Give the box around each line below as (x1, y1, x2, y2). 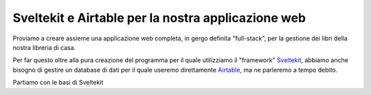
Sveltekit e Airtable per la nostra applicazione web (12, 10, 306, 25)
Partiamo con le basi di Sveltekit (12, 79, 104, 87)
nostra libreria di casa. (12, 43, 76, 51)
